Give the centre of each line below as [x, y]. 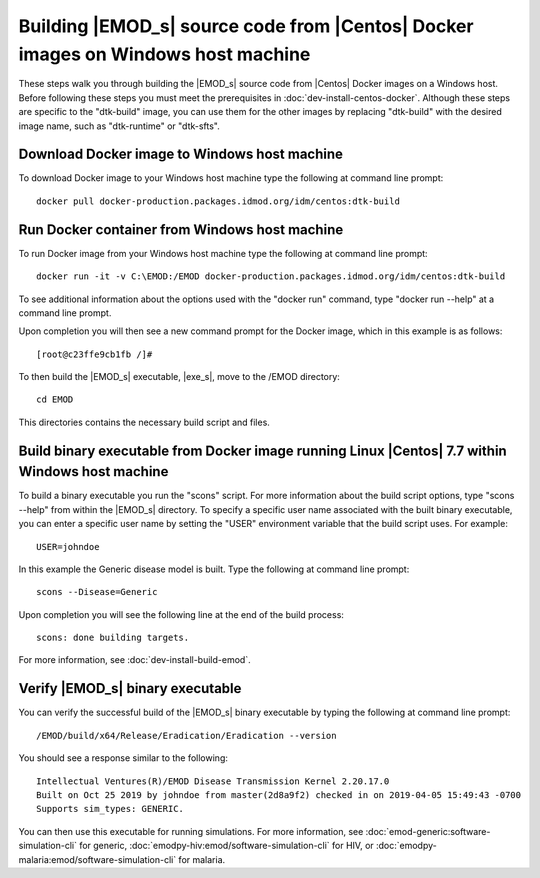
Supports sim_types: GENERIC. [110, 809]
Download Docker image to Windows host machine [181, 154]
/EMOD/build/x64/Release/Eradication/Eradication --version [186, 735]
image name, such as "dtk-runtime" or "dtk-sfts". [119, 126]
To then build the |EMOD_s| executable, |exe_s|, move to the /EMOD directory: [179, 377]
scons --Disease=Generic [97, 592]
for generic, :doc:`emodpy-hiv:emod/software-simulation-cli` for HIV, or [226, 846]
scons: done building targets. [113, 638]
